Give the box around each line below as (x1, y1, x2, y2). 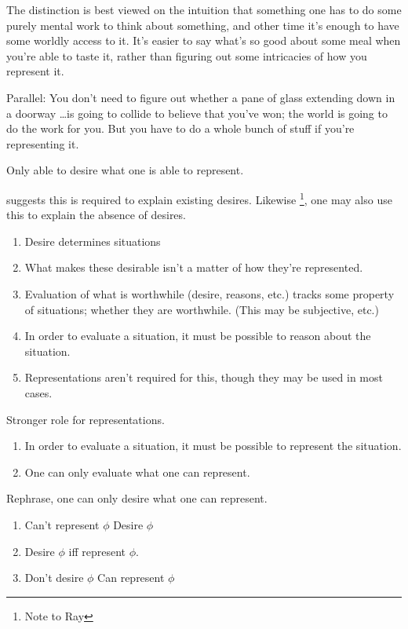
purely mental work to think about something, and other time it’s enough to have (6, 16, 399, 33)
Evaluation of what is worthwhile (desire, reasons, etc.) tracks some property (24, 285, 395, 302)
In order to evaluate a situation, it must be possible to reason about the (24, 327, 371, 344)
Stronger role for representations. (6, 411, 165, 427)
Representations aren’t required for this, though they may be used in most (24, 369, 383, 386)
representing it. (6, 135, 79, 152)
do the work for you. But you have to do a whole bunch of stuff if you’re (6, 120, 355, 137)
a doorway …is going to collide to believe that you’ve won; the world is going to (6, 104, 388, 121)
